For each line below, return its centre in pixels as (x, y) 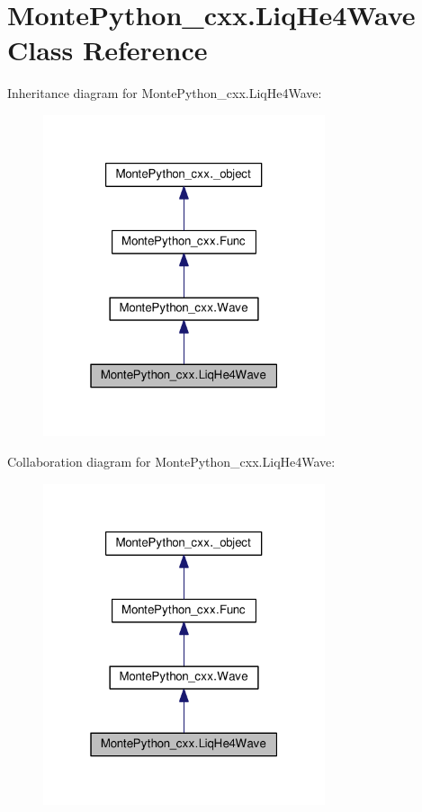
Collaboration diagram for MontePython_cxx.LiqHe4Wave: (171, 461)
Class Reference (108, 50)
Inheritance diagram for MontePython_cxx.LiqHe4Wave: (165, 93)
